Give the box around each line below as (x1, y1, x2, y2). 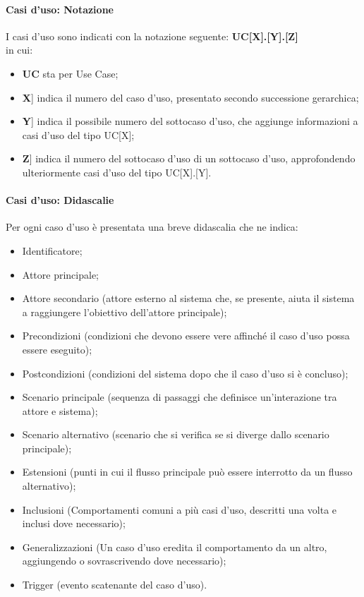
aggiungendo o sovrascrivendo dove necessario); (22, 553, 226, 568)
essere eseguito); (22, 342, 92, 356)
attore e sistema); (22, 403, 98, 418)
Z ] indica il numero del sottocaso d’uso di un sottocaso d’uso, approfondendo (22, 151, 356, 166)
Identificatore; (22, 243, 83, 258)
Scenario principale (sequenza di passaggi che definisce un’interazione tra (22, 390, 337, 404)
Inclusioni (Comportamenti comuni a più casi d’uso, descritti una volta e (22, 502, 337, 517)
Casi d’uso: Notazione (6, 1, 114, 16)
